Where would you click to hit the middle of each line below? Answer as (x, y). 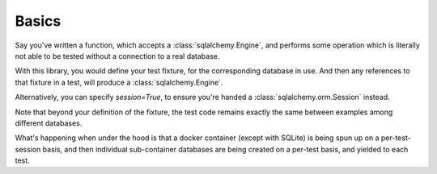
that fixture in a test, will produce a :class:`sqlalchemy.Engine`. (119, 82)
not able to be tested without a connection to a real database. (117, 56)
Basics (38, 21)
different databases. (49, 123)
